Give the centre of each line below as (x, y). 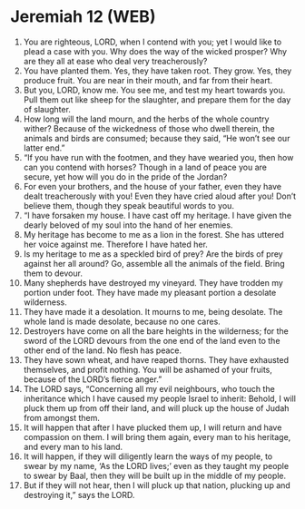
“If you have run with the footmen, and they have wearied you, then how (158, 157)
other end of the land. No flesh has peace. (103, 350)
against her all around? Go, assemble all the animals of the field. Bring (154, 263)
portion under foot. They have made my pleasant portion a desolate (150, 292)
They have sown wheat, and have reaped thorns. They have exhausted (156, 359)
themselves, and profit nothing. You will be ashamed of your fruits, (148, 369)
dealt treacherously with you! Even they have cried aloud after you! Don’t (160, 196)
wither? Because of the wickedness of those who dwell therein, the (149, 128)
